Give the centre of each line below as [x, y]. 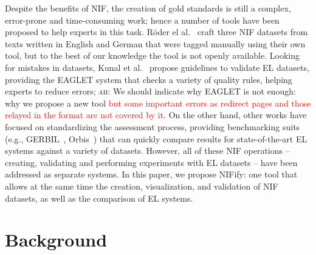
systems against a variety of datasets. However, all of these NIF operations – [147, 151]
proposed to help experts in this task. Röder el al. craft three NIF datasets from [156, 32]
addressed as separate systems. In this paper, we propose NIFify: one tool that [151, 174]
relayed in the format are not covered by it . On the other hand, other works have [156, 115]
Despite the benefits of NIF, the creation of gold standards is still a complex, [148, 8]
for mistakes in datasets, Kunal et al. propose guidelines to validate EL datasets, [157, 67]
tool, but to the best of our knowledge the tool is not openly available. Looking [152, 55]
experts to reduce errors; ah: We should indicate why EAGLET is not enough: [150, 91]
